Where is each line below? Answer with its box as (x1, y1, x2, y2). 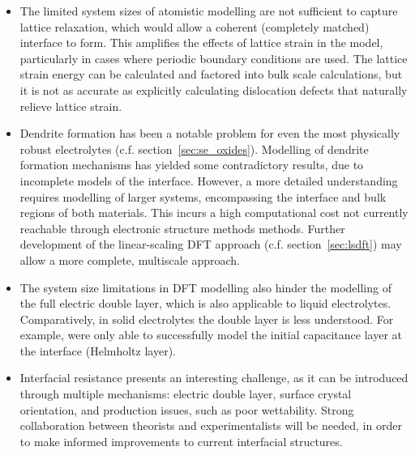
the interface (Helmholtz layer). (19, 342, 176, 359)
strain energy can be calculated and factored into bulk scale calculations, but (19, 66, 403, 83)
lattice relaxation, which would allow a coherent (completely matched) (19, 18, 370, 35)
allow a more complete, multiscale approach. (19, 251, 240, 268)
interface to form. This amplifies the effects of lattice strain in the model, (19, 34, 383, 51)
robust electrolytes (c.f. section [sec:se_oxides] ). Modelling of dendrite (19, 140, 369, 157)
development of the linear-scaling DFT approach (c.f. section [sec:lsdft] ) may (19, 236, 402, 253)
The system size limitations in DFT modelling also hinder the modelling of (19, 279, 391, 296)
